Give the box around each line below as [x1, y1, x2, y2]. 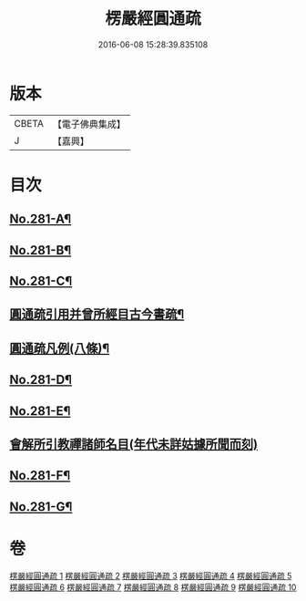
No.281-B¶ [9, 243, 72, 258]
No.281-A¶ [9, 212, 72, 227]
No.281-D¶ [9, 372, 73, 388]
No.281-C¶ [9, 274, 73, 289]
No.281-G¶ [9, 499, 73, 514]
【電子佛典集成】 [52, 118, 126, 130]
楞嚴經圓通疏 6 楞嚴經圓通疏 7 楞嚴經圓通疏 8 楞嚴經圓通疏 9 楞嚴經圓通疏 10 [9, 581, 297, 593]
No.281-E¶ [9, 403, 71, 419]
